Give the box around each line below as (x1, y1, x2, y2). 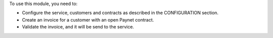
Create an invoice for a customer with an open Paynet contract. (22, 16, 154, 22)
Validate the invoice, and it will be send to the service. (22, 24, 134, 30)
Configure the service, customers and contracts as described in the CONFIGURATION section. (22, 10, 219, 16)
